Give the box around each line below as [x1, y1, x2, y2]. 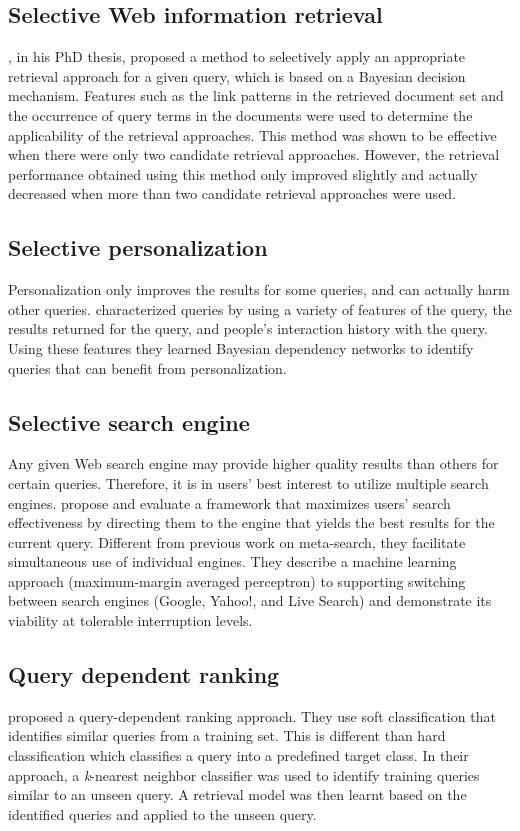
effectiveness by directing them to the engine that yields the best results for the [8, 512, 495, 533]
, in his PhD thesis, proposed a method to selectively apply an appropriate [8, 46, 466, 67]
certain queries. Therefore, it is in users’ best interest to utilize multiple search [8, 472, 489, 493]
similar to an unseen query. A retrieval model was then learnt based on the [8, 784, 467, 805]
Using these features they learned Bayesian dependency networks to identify [8, 337, 474, 358]
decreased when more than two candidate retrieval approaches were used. [8, 183, 457, 204]
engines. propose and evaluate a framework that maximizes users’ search [8, 492, 451, 513]
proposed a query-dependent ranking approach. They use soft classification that [8, 705, 496, 726]
